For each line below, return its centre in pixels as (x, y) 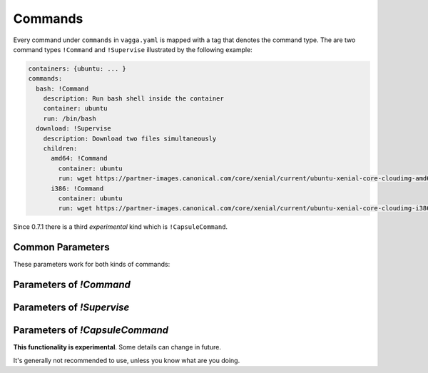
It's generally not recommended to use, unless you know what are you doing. (127, 360)
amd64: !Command (79, 158)
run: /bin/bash (70, 118)
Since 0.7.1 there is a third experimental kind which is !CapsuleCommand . (121, 227)
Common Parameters (61, 247)
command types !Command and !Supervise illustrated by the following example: (133, 49)
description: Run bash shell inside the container (133, 99)
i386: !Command (77, 188)
